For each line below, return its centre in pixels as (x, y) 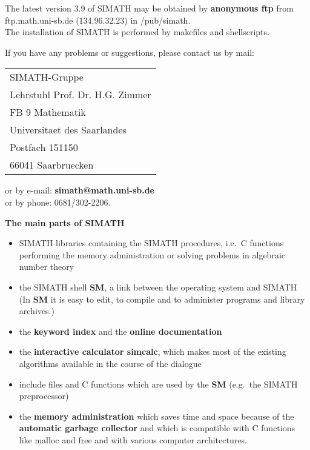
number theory (47, 267)
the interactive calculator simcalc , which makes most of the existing (153, 351)
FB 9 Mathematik (48, 112)
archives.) (37, 311)
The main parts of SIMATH (65, 222)
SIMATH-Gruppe (47, 77)
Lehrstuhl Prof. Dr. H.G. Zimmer (81, 95)
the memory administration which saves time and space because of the (157, 416)
